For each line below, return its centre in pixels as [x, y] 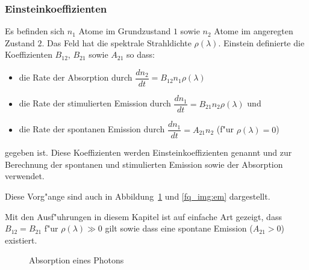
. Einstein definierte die [261, 42]
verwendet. [25, 176]
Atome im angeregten [254, 31]
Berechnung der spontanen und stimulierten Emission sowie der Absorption [144, 164]
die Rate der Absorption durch [76, 77]
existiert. [21, 240]
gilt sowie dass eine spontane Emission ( [179, 228]
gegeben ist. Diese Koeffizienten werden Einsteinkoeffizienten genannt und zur [148, 152]
